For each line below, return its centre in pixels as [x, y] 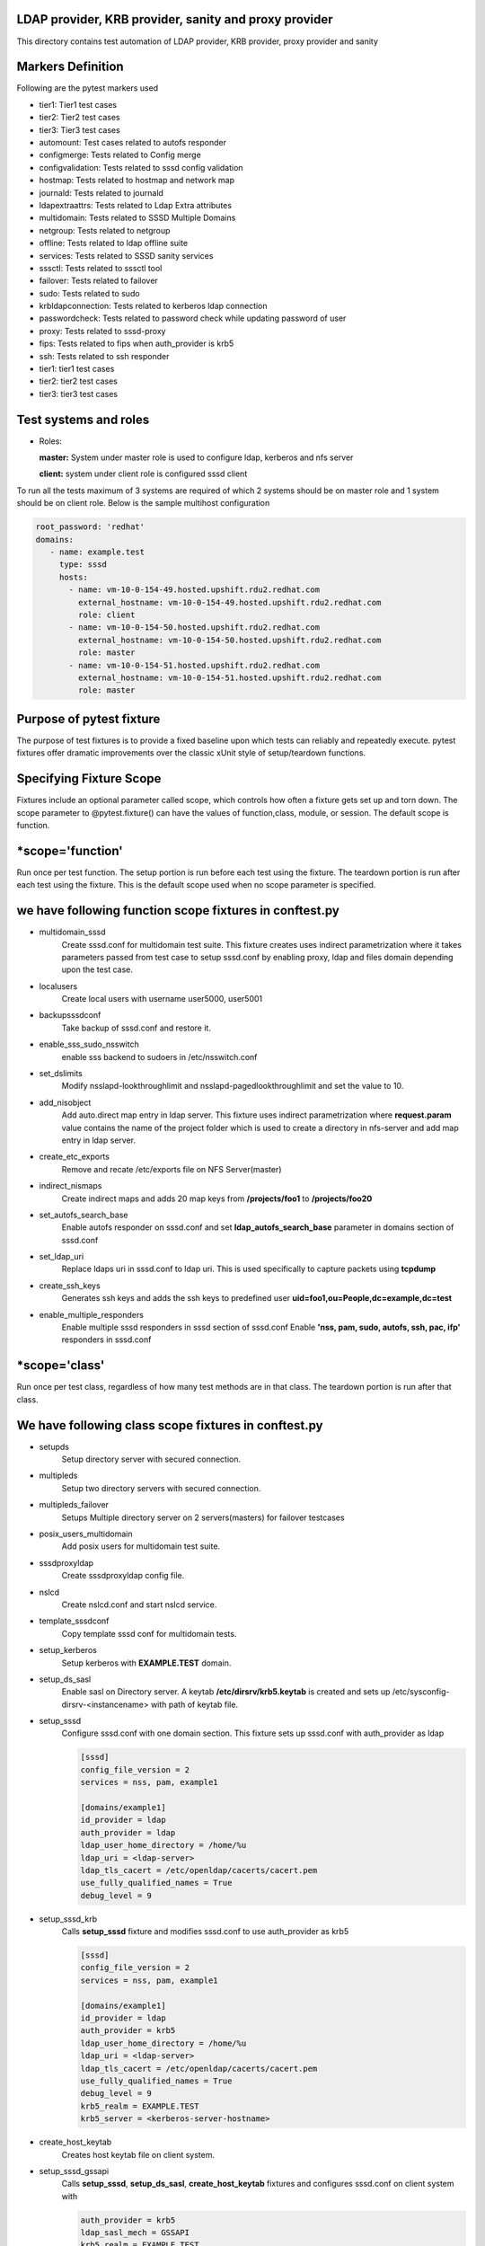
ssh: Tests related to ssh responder [104, 356]
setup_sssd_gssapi [74, 2171]
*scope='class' [61, 1366]
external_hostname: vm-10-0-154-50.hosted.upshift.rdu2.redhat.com [229, 640]
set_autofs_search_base [84, 1215]
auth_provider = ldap [128, 1832]
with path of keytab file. [194, 1704]
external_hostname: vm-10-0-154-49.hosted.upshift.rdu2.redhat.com [229, 602]
